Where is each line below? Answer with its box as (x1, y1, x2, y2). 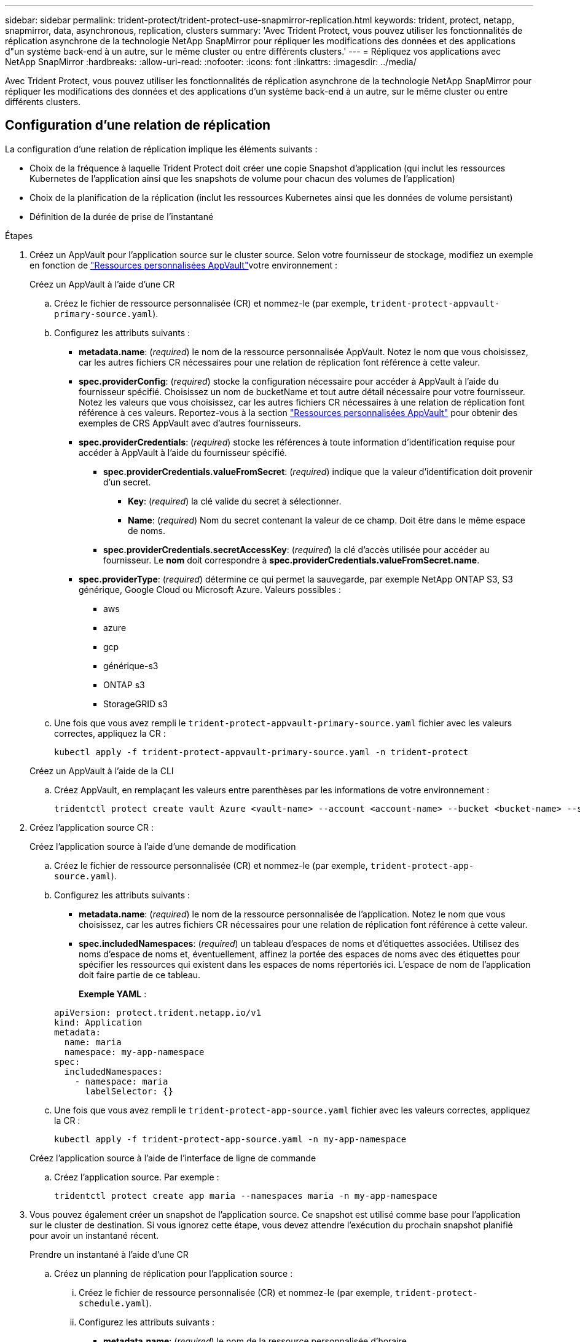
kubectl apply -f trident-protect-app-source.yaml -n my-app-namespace (54, 1134, 407, 1144)
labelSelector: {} (85, 1086, 173, 1096)
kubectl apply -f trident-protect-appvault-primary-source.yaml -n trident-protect (54, 747, 469, 757)
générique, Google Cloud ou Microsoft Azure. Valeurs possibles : (79, 584, 341, 595)
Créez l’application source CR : (29, 822, 154, 833)
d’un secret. (103, 476, 151, 487)
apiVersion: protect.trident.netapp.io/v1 (54, 1007, 262, 1018)
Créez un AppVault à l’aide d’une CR (29, 278, 175, 289)
